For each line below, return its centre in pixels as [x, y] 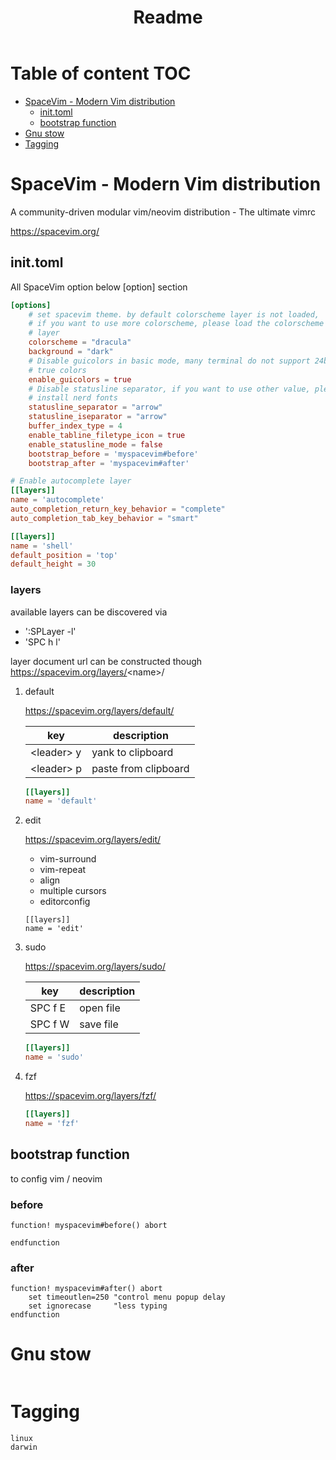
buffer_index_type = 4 [75, 426]
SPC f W [49, 1024]
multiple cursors [73, 891]
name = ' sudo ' [54, 1057]
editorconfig [65, 902]
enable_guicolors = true [80, 379]
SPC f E [48, 1008]
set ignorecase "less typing [98, 1306]
